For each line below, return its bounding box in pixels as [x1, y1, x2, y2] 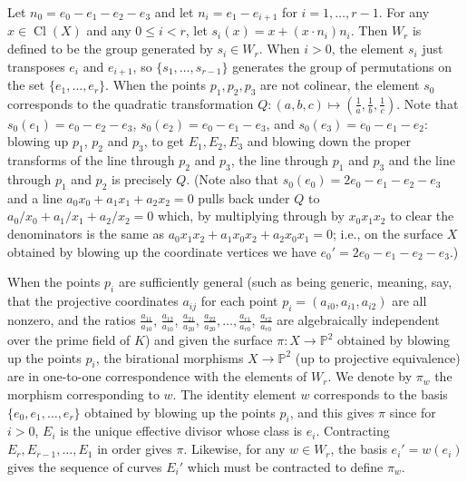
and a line [7, 188, 63, 207]
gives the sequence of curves [7, 457, 162, 476]
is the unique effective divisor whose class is [60, 421, 303, 440]
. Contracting [316, 421, 390, 440]
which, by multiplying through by [157, 206, 345, 225]
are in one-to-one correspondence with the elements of [7, 367, 307, 386]
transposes [7, 56, 65, 75]
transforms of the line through [7, 151, 175, 170]
